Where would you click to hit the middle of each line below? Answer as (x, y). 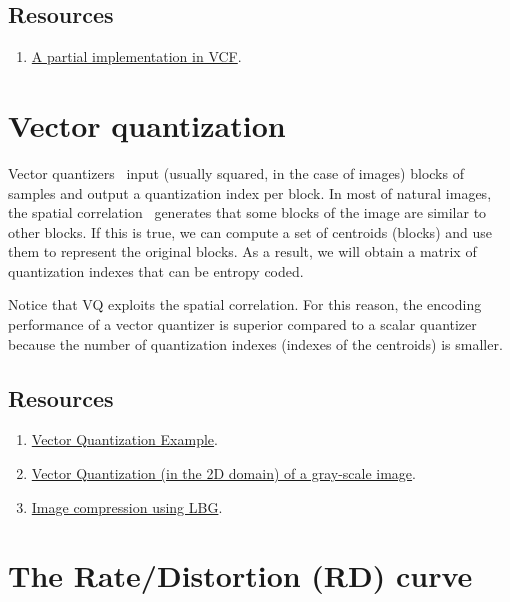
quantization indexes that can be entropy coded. (156, 270)
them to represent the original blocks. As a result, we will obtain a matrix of (242, 251)
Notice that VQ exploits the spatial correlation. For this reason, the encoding (245, 304)
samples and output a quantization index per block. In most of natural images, (250, 192)
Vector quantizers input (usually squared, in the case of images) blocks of (236, 172)
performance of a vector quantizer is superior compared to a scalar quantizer (242, 324)
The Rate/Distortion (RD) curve (240, 575)
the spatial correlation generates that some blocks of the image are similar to (247, 212)
